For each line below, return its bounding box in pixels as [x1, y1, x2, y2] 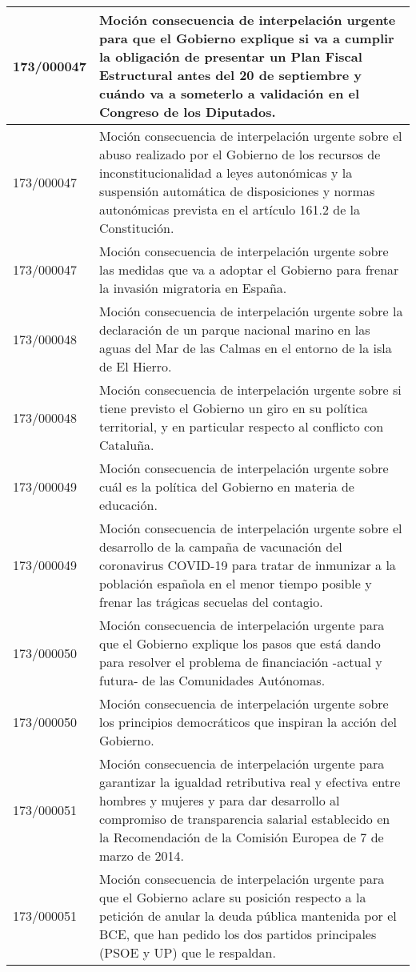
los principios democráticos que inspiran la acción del [99, 713, 398, 731]
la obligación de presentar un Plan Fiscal [99, 47, 362, 66]
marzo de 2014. [99, 846, 184, 865]
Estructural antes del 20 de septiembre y [99, 66, 362, 84]
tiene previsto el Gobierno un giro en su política [99, 399, 368, 417]
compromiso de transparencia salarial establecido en [99, 809, 390, 828]
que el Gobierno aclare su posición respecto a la [99, 888, 366, 906]
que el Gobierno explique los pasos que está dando [99, 634, 381, 653]
